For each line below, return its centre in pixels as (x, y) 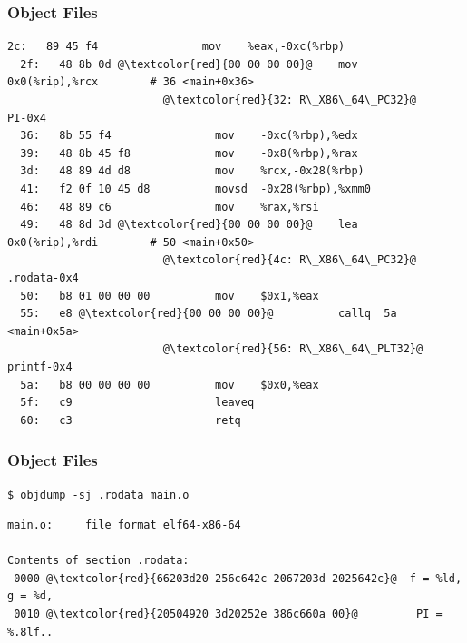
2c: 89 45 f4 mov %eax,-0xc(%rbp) (176, 47)
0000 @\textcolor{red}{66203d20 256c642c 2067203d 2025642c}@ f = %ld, (238, 578)
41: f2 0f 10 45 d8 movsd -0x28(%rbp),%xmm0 (195, 188)
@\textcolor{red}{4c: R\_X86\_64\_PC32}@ (290, 260)
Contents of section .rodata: (98, 561)
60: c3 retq (131, 420)
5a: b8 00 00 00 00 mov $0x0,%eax (170, 385)
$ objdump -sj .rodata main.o (98, 495)
